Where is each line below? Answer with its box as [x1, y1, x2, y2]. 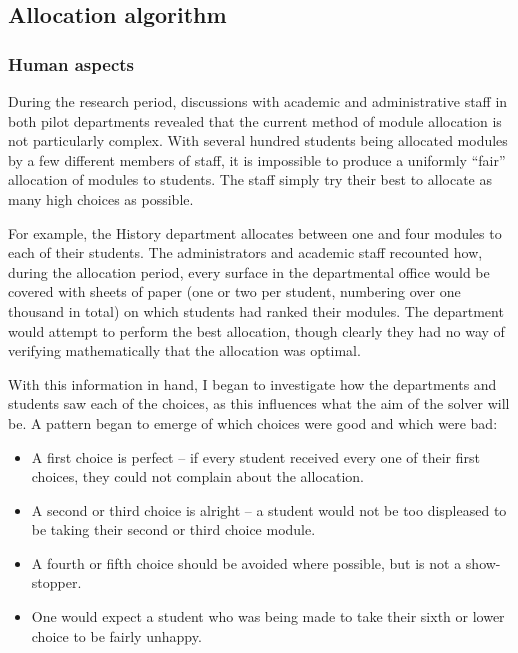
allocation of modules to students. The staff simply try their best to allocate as [8, 169, 492, 190]
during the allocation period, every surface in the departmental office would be [8, 261, 490, 282]
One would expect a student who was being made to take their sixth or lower [31, 606, 505, 627]
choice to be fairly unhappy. [31, 625, 202, 646]
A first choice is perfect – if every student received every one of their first [31, 446, 480, 467]
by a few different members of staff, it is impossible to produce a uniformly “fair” [8, 149, 506, 170]
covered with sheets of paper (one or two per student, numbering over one [8, 281, 461, 302]
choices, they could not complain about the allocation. [31, 466, 365, 487]
